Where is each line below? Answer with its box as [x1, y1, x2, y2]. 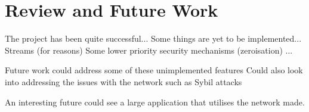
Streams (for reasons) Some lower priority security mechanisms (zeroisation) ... [5, 43, 293, 56]
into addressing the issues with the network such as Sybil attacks [5, 75, 242, 88]
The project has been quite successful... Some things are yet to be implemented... [5, 32, 302, 45]
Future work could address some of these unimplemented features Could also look [5, 64, 303, 76]
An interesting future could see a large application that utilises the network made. [5, 95, 305, 108]
